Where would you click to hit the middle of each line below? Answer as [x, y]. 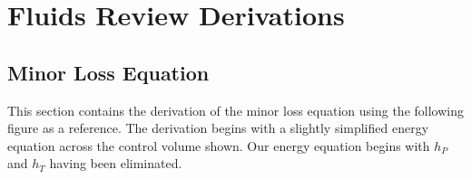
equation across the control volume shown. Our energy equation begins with [219, 145]
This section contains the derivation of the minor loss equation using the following [235, 110]
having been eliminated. [116, 163]
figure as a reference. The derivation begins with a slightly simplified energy [218, 128]
